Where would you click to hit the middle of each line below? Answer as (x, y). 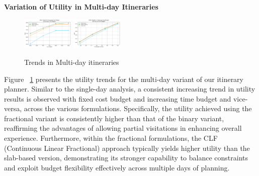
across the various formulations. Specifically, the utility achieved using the (138, 108)
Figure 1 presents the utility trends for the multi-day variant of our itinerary (124, 79)
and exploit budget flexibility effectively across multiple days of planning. (117, 167)
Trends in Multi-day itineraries (72, 62)
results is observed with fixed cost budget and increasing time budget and (118, 98)
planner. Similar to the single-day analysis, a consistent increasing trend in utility (130, 89)
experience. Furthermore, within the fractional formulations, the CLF (111, 138)
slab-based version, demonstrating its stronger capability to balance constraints (126, 158)
